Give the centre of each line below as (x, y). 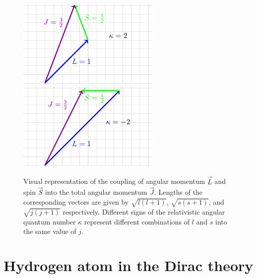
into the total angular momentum (96, 192)
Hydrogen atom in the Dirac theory (128, 265)
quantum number (50, 221)
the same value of (50, 231)
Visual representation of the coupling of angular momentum (114, 181)
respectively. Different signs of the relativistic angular (144, 211)
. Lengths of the (178, 192)
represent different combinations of (137, 221)
